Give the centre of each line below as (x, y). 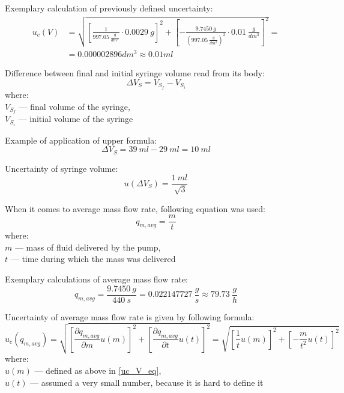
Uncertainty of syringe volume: (62, 168)
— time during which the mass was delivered (93, 259)
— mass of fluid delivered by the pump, (88, 247)
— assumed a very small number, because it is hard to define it (147, 382)
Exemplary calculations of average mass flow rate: (97, 279)
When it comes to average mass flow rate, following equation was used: (135, 208)
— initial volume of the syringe (76, 119)
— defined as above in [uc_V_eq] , (98, 370)
